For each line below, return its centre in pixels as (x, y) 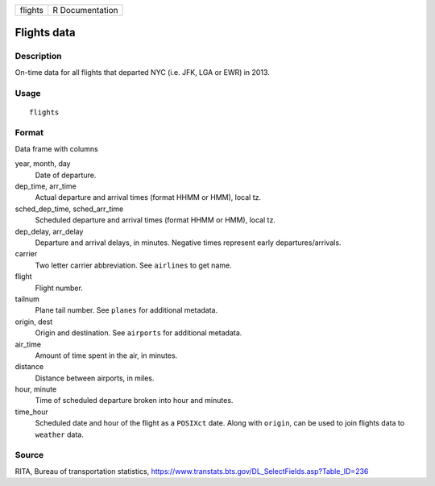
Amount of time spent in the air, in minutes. (106, 355)
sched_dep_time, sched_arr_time (69, 209)
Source (29, 455)
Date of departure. (66, 175)
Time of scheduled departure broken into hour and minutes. (134, 401)
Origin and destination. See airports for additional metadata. (139, 333)
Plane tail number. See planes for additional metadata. (126, 310)
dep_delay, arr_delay (49, 231)
